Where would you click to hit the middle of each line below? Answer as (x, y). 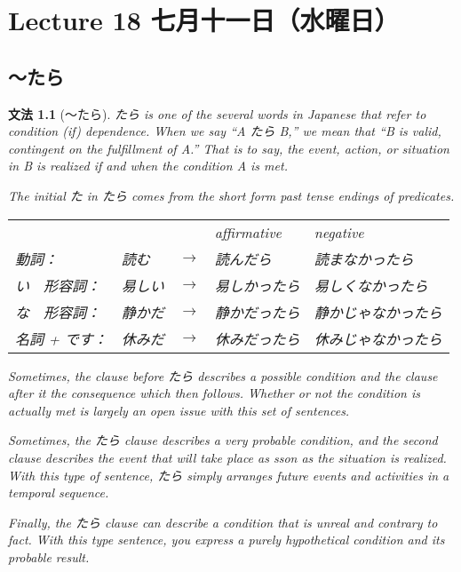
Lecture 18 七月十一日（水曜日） (204, 20)
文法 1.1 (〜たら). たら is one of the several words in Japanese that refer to (217, 113)
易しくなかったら (371, 285)
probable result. (49, 556)
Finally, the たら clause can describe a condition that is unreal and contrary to (223, 522)
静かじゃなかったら (378, 312)
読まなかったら (364, 258)
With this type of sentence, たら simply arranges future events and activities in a (229, 475)
